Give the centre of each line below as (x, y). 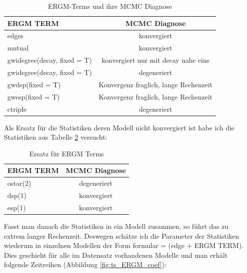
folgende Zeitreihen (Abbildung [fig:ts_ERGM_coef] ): (85, 264)
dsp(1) (17, 195)
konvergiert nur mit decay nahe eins (155, 60)
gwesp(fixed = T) (34, 96)
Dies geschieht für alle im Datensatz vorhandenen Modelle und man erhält (116, 255)
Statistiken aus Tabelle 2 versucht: (56, 137)
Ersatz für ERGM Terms (67, 153)
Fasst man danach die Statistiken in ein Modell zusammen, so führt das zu (116, 226)
